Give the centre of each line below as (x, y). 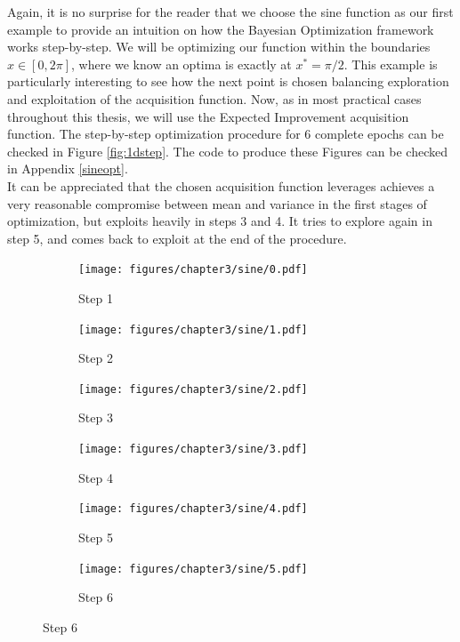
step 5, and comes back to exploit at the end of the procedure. (177, 238)
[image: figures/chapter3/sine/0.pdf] (193, 270)
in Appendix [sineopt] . (68, 169)
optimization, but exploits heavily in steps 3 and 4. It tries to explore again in (220, 221)
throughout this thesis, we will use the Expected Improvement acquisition (208, 116)
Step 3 (96, 417)
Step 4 (96, 477)
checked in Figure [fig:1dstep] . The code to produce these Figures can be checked (227, 151)
